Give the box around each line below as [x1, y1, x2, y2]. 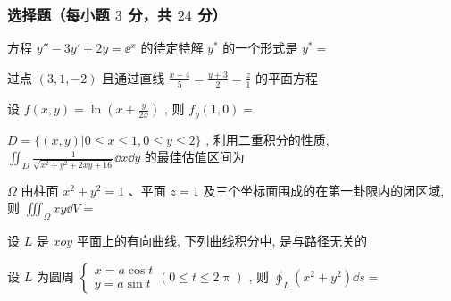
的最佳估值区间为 [144, 147, 245, 166]
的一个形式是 [222, 38, 298, 57]
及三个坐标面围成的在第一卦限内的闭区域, [203, 180, 445, 199]
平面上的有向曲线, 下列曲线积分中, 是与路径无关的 [76, 231, 368, 250]
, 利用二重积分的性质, [205, 130, 330, 148]
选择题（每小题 [7, 3, 110, 25]
